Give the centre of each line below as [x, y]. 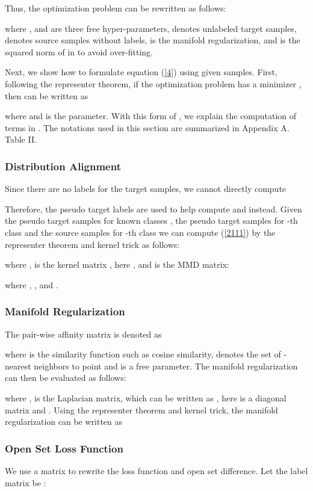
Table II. [21, 139]
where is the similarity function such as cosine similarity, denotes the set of [143, 354]
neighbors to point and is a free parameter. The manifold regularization [166, 366]
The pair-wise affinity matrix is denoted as [83, 334]
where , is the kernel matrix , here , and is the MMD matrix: [117, 264]
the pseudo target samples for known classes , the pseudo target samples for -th [151, 221]
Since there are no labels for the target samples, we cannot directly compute [146, 189]
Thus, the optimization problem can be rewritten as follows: [116, 8]
